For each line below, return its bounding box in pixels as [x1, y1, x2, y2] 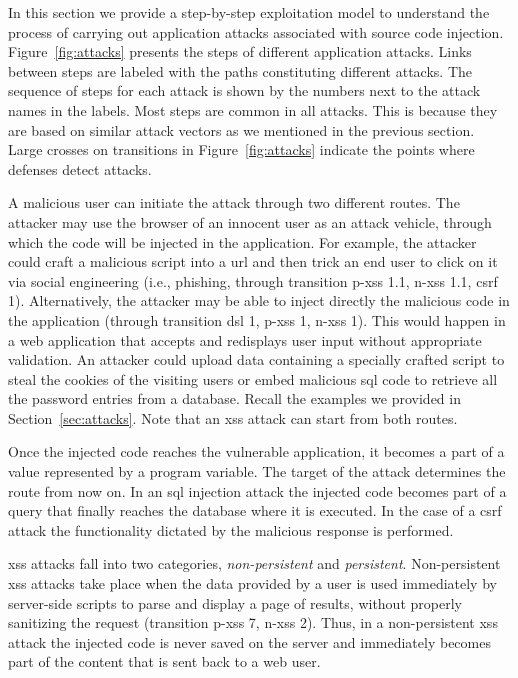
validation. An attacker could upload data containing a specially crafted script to [8, 349, 505, 370]
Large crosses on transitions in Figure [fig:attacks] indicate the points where [8, 139, 475, 160]
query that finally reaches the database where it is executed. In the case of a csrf [8, 500, 502, 521]
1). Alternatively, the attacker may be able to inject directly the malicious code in [8, 290, 510, 311]
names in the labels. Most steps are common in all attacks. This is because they [8, 99, 498, 120]
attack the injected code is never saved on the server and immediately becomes [8, 631, 491, 652]
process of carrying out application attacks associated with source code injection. [8, 21, 504, 42]
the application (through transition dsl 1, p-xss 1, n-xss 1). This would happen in [8, 309, 506, 330]
